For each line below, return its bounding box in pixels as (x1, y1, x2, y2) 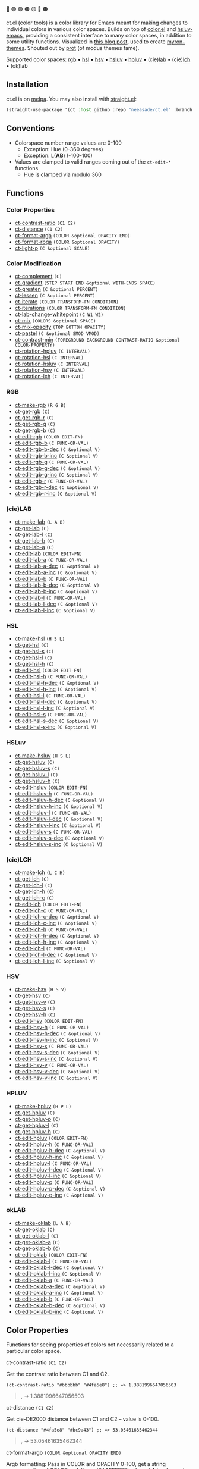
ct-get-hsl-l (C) (14, 654, 53, 661)
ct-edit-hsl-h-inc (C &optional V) (14, 685, 97, 693)
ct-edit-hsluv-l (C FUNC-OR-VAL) (14, 809, 92, 816)
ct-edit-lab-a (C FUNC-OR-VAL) (14, 556, 88, 563)
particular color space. (6, 1347, 62, 1354)
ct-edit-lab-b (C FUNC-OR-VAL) (14, 575, 88, 582)
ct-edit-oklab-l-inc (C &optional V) (14, 1270, 102, 1277)
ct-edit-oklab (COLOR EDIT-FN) (14, 1251, 89, 1258)
